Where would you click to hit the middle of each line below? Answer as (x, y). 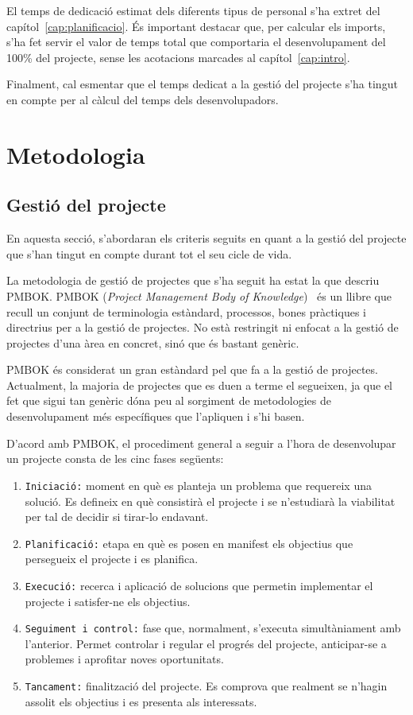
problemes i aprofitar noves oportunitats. (124, 659)
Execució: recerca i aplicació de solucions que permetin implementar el (199, 585)
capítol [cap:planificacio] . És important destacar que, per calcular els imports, (196, 26)
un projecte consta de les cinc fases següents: (115, 459)
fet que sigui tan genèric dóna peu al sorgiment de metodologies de (169, 400)
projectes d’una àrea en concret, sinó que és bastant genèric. (153, 342)
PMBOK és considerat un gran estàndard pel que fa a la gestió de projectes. (192, 369)
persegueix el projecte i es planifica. (112, 559)
